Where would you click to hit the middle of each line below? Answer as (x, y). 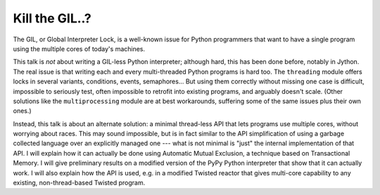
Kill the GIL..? (52, 18)
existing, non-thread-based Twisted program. (79, 183)
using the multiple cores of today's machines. (79, 48)
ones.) (22, 111)
